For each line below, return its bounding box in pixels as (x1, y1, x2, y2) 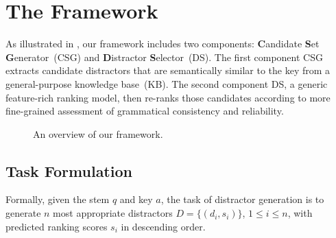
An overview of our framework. (33, 126, 163, 141)
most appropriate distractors (53, 206, 173, 220)
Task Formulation (5, 160, 132, 181)
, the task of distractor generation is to (160, 192, 324, 206)
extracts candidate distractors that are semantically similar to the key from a (5, 63, 331, 78)
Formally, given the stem (5, 192, 110, 206)
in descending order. (121, 219, 206, 233)
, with (287, 206, 313, 220)
